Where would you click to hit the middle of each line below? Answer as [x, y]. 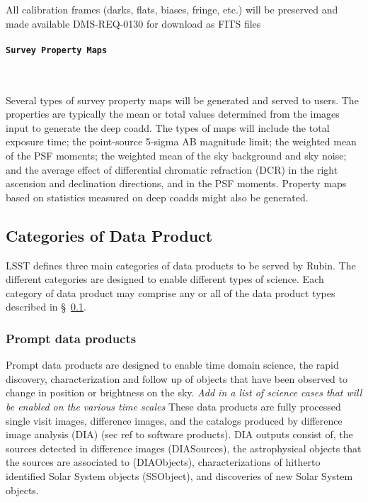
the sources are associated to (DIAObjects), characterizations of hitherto [163, 462]
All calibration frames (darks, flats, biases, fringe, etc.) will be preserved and [172, 9]
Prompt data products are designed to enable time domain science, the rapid [172, 365]
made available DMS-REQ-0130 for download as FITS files [133, 23]
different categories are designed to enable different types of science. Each [165, 279]
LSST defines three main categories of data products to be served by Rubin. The [181, 265]
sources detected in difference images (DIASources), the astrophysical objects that [184, 448]
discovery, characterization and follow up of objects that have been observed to [177, 378]
